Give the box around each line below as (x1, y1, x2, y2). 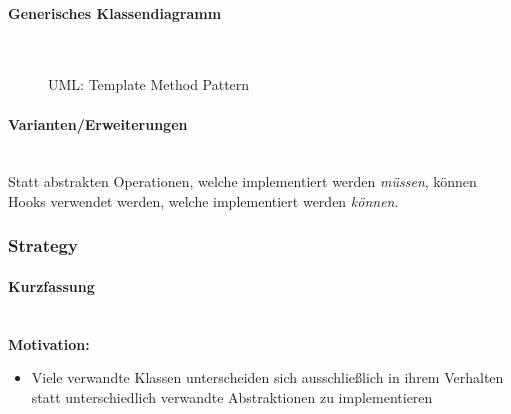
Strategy (8, 233, 78, 258)
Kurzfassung (8, 276, 95, 296)
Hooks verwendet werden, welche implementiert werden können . (8, 190, 399, 211)
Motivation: (8, 333, 90, 354)
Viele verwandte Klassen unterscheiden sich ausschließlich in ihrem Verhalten (31, 367, 504, 388)
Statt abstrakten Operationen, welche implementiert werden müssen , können (8, 171, 477, 192)
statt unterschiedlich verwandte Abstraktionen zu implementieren (31, 386, 433, 407)
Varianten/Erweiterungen (8, 113, 188, 134)
